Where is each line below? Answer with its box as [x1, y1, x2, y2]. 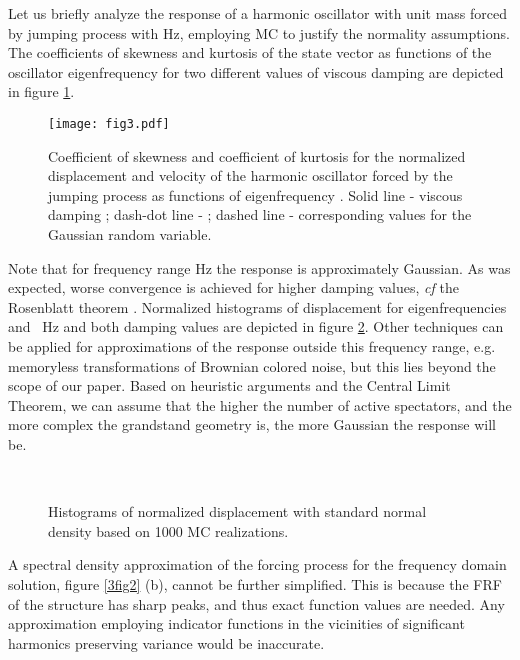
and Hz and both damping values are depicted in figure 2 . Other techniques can [8, 316, 504, 337]
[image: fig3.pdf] [48, 116, 170, 131]
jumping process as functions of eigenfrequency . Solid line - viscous [48, 184, 463, 205]
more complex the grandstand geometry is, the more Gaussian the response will [8, 414, 496, 435]
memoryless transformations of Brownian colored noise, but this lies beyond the [8, 355, 496, 376]
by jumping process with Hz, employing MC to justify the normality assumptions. [8, 22, 510, 43]
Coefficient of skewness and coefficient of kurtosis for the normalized [48, 145, 466, 166]
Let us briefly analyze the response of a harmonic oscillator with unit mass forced [8, 3, 507, 23]
